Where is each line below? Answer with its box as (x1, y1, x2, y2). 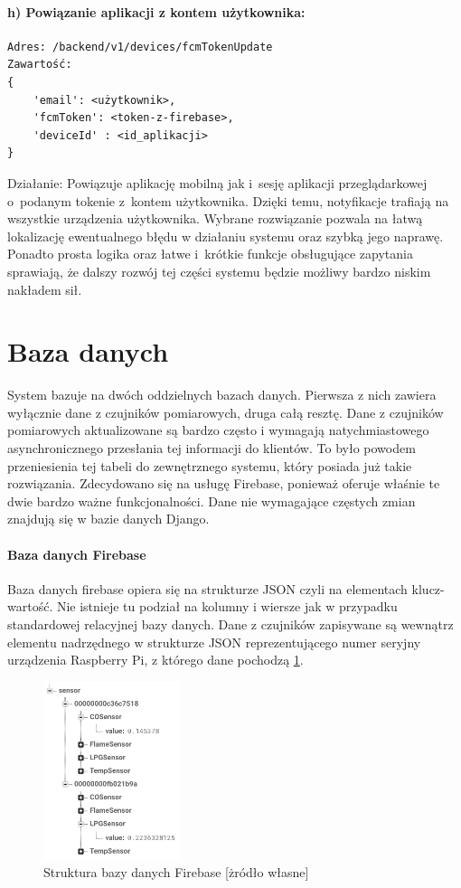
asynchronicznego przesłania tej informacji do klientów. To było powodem (7, 439, 416, 458)
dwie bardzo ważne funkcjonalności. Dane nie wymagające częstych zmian (7, 491, 416, 510)
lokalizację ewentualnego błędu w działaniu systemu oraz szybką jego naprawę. (7, 226, 444, 245)
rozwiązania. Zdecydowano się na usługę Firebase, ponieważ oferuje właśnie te (7, 474, 440, 493)
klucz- (411, 579, 445, 598)
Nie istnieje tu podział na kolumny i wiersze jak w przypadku (56, 597, 398, 616)
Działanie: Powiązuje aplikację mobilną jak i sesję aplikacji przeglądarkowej (7, 173, 428, 192)
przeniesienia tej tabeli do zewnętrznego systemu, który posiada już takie (7, 456, 412, 475)
